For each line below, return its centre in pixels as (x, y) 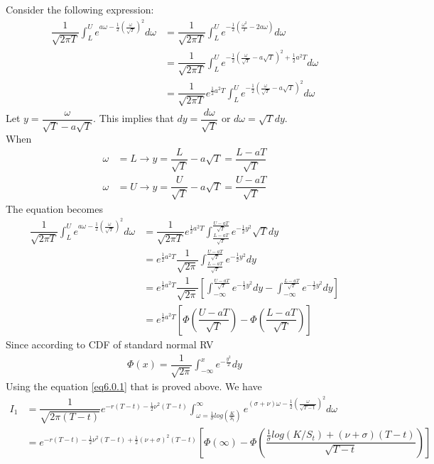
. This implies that (134, 118)
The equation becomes (54, 208)
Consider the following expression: (80, 9)
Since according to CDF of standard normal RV (110, 344)
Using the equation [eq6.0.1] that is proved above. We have (134, 386)
